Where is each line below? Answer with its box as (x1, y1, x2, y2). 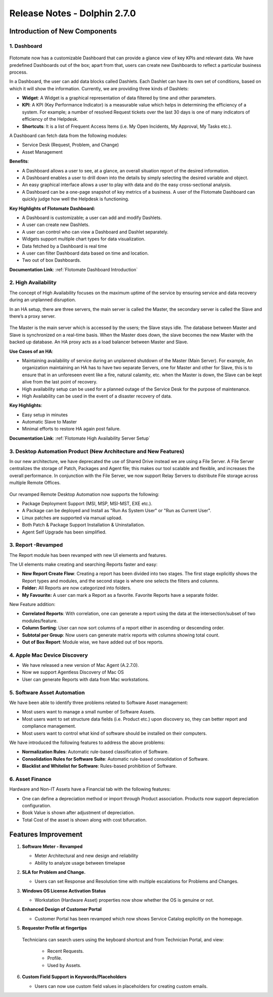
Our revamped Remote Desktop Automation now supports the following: (9, 491, 159, 497)
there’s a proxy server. (9, 313, 56, 319)
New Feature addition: (9, 601, 56, 607)
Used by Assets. (47, 962, 82, 968)
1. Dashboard (9, 42, 42, 49)
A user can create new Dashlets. (22, 222, 90, 228)
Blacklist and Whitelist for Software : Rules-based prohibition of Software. (22, 763, 177, 769)
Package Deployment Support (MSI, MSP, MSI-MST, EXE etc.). (22, 500, 153, 507)
